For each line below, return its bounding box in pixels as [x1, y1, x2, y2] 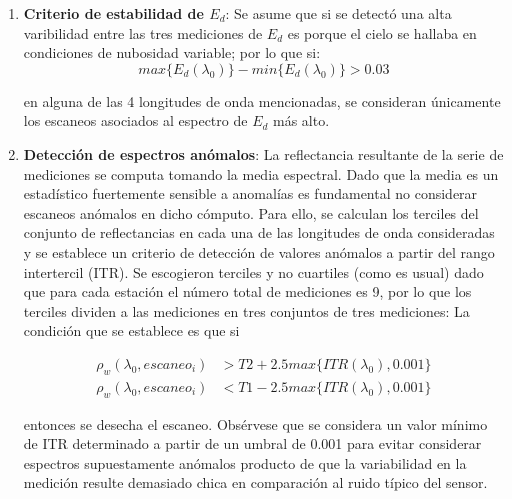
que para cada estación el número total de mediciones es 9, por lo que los [23, 281, 472, 302]
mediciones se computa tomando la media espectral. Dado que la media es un [23, 163, 499, 184]
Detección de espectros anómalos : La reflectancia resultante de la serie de [23, 143, 504, 164]
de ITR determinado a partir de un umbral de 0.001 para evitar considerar [23, 433, 482, 454]
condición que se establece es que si [23, 320, 240, 341]
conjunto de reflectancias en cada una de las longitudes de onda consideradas [23, 222, 495, 243]
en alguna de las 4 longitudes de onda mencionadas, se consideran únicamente [23, 90, 501, 111]
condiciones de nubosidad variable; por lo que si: [23, 42, 321, 63]
